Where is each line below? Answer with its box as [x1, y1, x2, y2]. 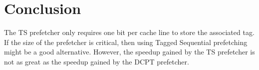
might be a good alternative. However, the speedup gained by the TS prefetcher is [4, 46, 255, 57]
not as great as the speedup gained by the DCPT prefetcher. [4, 56, 189, 66]
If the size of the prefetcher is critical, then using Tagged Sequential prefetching [4, 36, 248, 47]
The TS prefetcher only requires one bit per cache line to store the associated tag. [4, 27, 255, 37]
